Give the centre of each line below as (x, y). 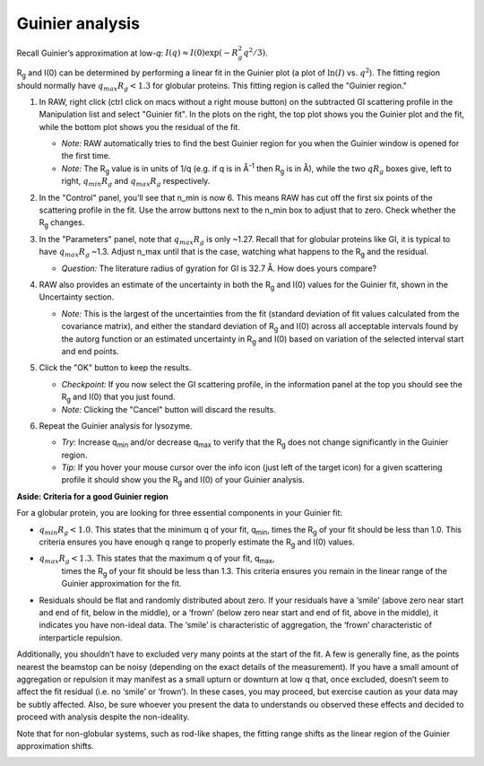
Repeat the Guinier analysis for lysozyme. (116, 425)
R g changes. (62, 224)
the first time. (86, 156)
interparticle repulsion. (81, 638)
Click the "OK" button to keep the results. (115, 368)
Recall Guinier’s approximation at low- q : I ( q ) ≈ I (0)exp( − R (128, 53)
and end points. (91, 351)
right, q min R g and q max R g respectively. (136, 182)
